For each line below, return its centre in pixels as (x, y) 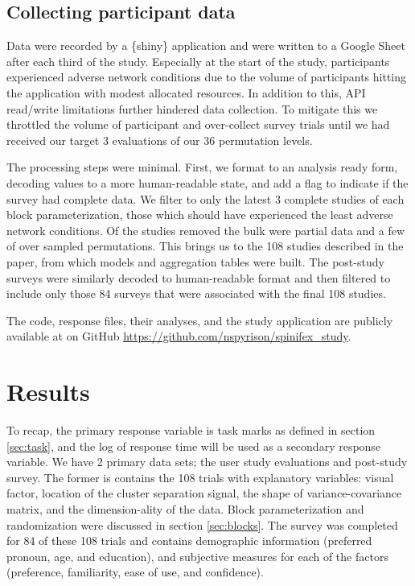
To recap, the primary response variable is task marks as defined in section (191, 430)
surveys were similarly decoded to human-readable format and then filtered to (199, 277)
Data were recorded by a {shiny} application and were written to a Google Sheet (206, 45)
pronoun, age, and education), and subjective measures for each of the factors (197, 556)
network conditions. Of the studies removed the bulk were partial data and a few (206, 230)
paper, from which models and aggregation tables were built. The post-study (195, 261)
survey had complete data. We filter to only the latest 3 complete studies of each (205, 198)
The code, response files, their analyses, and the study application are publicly (200, 320)
